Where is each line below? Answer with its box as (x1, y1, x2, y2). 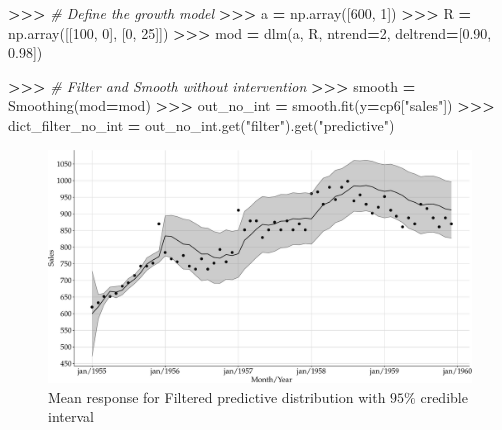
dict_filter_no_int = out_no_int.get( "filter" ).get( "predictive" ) (8, 114, 395, 135)
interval (48, 406, 94, 427)
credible (420, 386, 468, 407)
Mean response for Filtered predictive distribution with (48, 386, 386, 407)
